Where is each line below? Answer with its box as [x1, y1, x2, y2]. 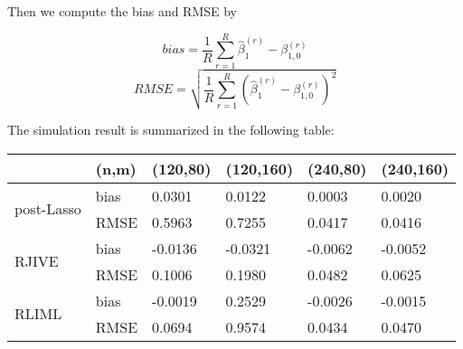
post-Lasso [14, 198, 81, 220]
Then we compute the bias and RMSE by [7, 2, 238, 20]
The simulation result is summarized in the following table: [7, 120, 335, 139]
